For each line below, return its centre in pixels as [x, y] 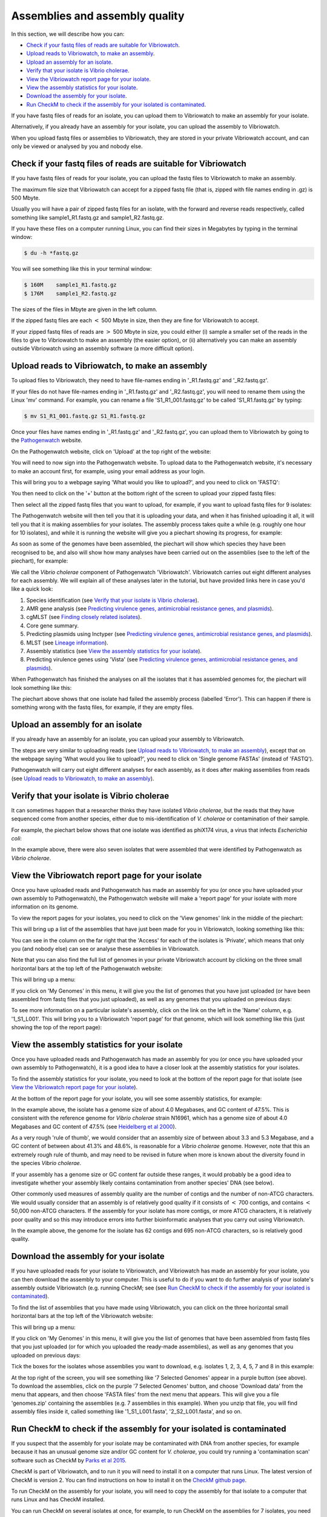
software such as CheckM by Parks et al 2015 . [69, 1460]
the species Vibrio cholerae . [46, 1163]
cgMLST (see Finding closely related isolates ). [84, 617]
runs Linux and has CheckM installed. [58, 1499]
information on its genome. [45, 907]
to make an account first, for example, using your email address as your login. [108, 471]
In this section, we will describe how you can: [68, 34]
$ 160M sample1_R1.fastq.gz [71, 285]
